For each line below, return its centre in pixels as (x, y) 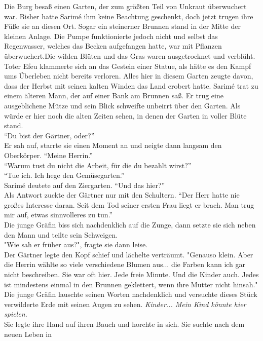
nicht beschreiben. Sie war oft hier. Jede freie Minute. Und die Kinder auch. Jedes (131, 274)
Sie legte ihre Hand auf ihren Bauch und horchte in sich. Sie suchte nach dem (124, 324)
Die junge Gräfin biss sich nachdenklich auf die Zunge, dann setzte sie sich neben (130, 225)
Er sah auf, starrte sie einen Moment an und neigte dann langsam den (113, 145)
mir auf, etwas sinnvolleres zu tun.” (59, 215)
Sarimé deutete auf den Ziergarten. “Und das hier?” (85, 185)
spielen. (16, 314)
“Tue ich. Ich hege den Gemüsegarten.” (64, 175)
